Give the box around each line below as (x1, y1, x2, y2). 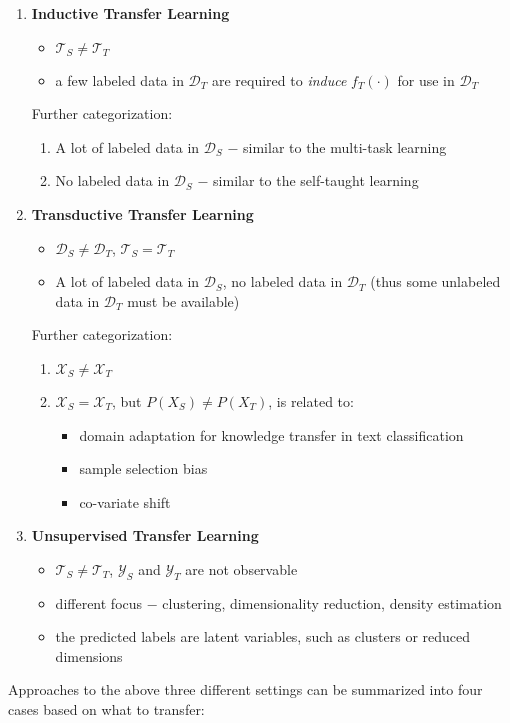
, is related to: (268, 390, 354, 411)
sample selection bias (79, 458, 208, 479)
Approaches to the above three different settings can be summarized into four (8, 679, 483, 700)
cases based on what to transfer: (8, 699, 205, 720)
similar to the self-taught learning (213, 170, 419, 191)
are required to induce (211, 69, 347, 90)
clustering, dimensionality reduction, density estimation (162, 592, 502, 613)
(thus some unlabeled (370, 271, 501, 292)
